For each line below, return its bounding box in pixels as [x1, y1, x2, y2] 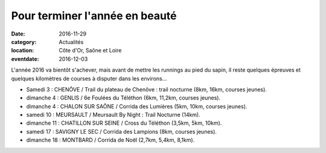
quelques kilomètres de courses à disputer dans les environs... [11, 75, 167, 82]
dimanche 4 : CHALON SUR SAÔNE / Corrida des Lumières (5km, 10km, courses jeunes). [26, 102, 248, 110]
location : [11, 47, 34, 54]
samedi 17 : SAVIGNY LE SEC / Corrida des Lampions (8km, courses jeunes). [26, 128, 217, 135]
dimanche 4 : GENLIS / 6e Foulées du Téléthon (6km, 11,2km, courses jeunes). [26, 94, 220, 102]
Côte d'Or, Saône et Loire [59, 47, 122, 54]
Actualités [59, 38, 84, 45]
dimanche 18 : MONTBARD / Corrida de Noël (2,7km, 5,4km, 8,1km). [26, 136, 195, 144]
